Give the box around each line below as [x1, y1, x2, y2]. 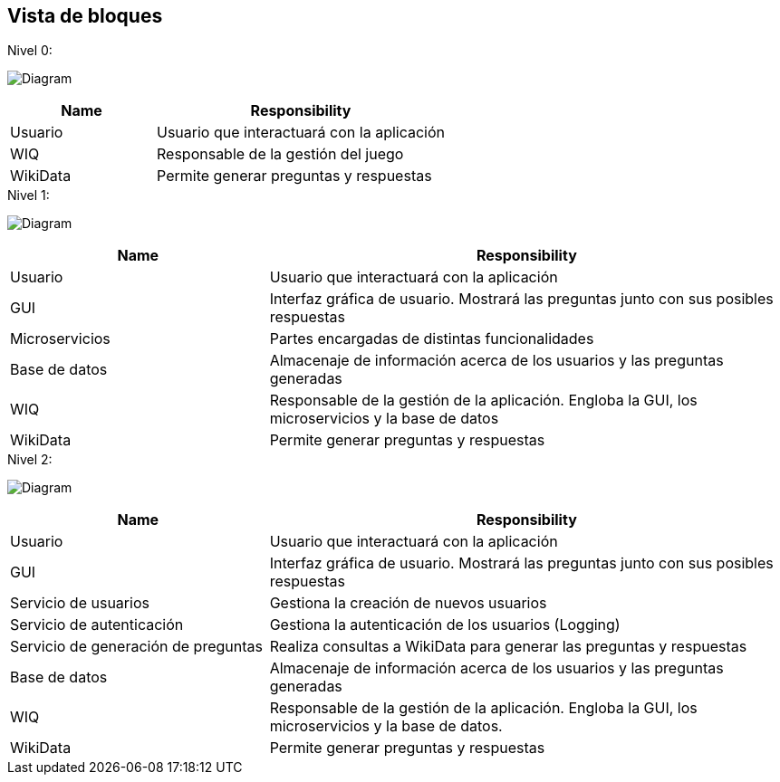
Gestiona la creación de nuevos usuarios [269, 594, 547, 613]
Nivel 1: [7, 187, 50, 204]
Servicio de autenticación [10, 615, 184, 634]
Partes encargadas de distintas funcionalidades [269, 329, 594, 348]
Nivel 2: [7, 452, 53, 468]
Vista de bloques [7, 5, 163, 27]
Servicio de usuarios [10, 594, 149, 613]
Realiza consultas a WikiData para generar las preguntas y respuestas [269, 637, 747, 656]
